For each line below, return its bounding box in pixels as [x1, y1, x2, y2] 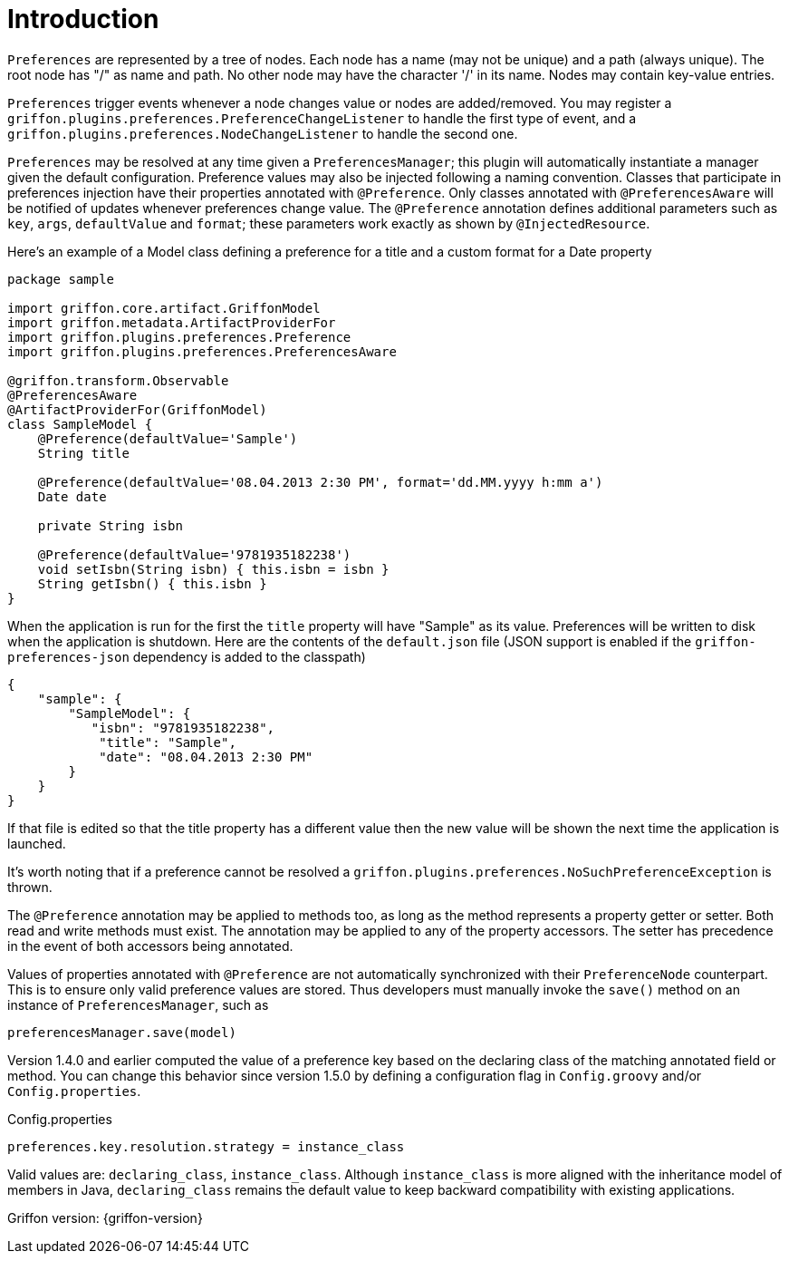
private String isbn [37, 518, 183, 533]
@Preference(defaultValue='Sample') [37, 431, 298, 446]
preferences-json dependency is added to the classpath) [7, 648, 366, 664]
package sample [7, 271, 115, 286]
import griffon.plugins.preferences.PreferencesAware [7, 344, 397, 359]
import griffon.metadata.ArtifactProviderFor [7, 315, 336, 330]
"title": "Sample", [99, 734, 236, 750]
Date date [37, 489, 107, 504]
